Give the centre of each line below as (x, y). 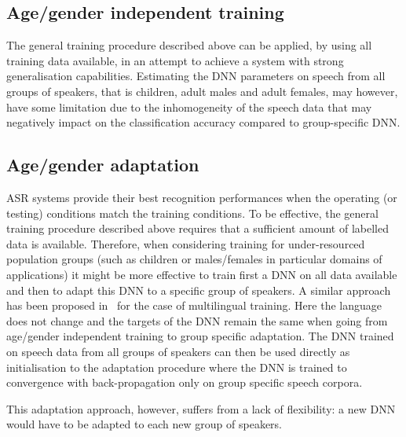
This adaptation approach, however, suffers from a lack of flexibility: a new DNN (201, 408)
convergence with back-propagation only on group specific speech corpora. (185, 382)
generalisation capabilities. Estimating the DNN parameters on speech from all (196, 76)
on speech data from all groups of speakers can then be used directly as (178, 351)
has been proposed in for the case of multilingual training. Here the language (194, 305)
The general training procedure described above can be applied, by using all (189, 45)
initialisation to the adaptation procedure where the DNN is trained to (177, 367)
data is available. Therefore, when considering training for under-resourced (186, 243)
